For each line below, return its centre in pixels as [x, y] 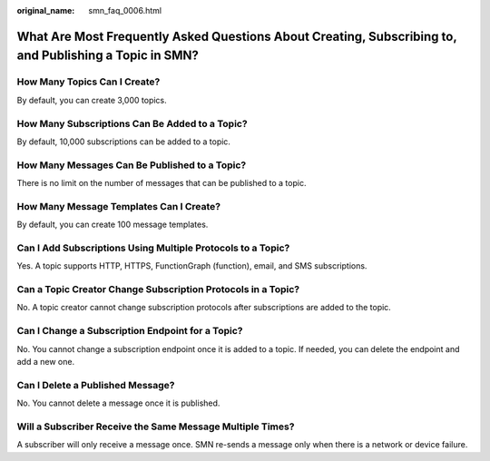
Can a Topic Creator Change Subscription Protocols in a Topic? [158, 289]
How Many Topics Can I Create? [88, 82]
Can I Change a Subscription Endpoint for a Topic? [130, 331]
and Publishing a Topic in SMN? [108, 56]
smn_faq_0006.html [125, 10]
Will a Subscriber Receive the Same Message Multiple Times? [156, 427]
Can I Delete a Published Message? [96, 385]
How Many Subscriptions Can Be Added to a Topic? [132, 123]
